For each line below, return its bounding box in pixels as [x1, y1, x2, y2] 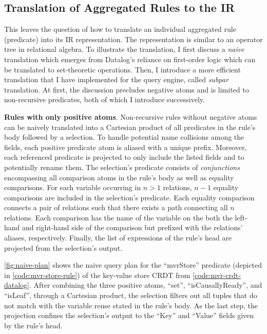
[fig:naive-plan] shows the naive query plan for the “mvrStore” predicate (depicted [4, 259, 262, 270]
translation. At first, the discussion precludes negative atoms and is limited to [4, 84, 249, 95]
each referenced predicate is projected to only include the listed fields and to [4, 152, 244, 162]
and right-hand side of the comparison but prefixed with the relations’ [22, 222, 243, 233]
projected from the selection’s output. [4, 242, 123, 253]
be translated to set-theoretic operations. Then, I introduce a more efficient [4, 64, 241, 75]
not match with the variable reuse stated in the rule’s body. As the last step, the [4, 300, 258, 310]
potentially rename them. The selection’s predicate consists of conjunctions [4, 161, 240, 172]
